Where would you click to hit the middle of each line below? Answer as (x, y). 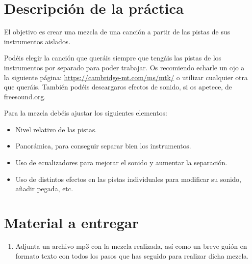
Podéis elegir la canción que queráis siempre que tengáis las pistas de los (113, 58)
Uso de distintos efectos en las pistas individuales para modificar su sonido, (128, 179)
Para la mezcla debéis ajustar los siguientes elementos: (86, 113)
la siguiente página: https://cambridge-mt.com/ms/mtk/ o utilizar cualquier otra (126, 77)
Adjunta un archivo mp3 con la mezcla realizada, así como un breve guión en (131, 246)
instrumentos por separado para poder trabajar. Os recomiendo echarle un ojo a (124, 67)
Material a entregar (71, 222)
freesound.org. (25, 96)
